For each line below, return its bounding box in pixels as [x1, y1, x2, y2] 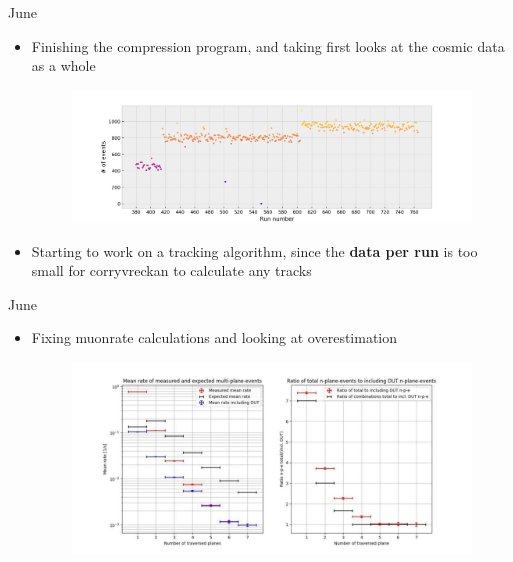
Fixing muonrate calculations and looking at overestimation [31, 327, 398, 348]
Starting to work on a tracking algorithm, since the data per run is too [31, 240, 478, 261]
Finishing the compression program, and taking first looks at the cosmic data [31, 35, 505, 56]
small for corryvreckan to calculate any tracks [31, 260, 312, 281]
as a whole [31, 55, 96, 76]
